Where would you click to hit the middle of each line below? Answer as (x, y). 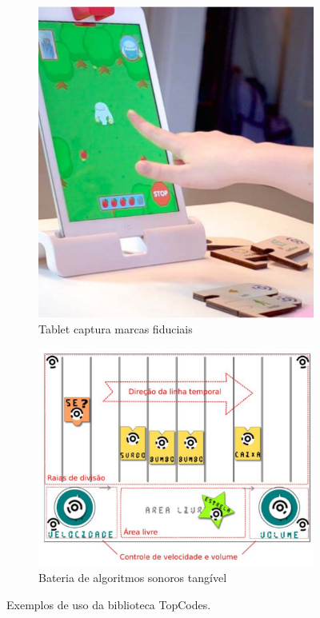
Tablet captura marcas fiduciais (116, 329)
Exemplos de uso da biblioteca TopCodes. (109, 604)
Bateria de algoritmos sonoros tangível (133, 578)
